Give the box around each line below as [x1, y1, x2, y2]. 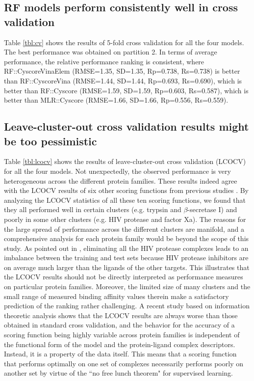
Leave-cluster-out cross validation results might [4, 119, 249, 134]
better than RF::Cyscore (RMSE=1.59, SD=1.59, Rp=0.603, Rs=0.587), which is [4, 85, 249, 95]
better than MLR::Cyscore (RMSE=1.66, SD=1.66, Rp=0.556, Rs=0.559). [4, 95, 229, 105]
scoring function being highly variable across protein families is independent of [4, 329, 240, 340]
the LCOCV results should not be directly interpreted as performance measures [4, 272, 243, 282]
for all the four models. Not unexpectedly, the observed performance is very [4, 165, 231, 176]
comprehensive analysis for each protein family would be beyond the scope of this [4, 233, 249, 244]
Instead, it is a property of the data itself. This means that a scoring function [4, 349, 237, 359]
